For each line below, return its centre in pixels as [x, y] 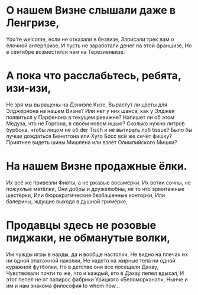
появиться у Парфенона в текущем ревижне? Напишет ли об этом [90, 117]
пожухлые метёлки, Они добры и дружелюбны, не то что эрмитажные [95, 189]
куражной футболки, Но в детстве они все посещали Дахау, [82, 267]
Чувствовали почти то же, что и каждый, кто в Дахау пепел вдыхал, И [95, 273]
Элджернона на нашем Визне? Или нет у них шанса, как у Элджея [90, 111]
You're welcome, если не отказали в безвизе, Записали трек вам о [90, 39]
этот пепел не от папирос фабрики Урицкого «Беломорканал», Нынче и [97, 279]
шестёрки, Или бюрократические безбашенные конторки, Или [86, 195]
